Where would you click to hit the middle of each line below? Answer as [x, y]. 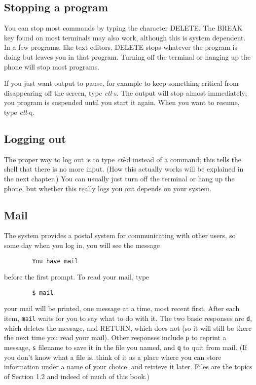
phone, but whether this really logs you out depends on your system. [108, 188]
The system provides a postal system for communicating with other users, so [120, 235]
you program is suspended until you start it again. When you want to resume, [122, 102]
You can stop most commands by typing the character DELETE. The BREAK [123, 28]
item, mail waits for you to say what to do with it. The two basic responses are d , [128, 318]
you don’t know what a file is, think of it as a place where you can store [113, 357]
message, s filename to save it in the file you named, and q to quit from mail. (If [126, 347]
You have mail [55, 261]
